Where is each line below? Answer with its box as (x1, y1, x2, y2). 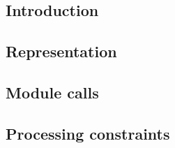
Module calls (6, 81, 99, 103)
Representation (6, 40, 117, 62)
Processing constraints (6, 122, 170, 144)
